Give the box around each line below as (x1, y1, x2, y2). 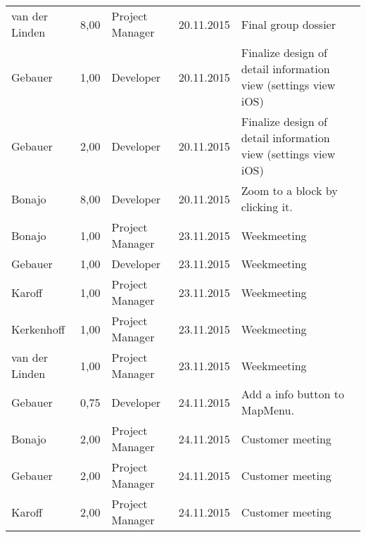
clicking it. (241, 198, 293, 215)
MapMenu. (241, 402, 294, 418)
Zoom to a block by (241, 182, 338, 198)
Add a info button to (241, 386, 344, 402)
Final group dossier (241, 15, 336, 32)
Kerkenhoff (11, 320, 65, 337)
